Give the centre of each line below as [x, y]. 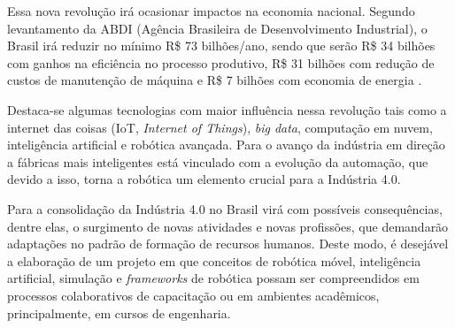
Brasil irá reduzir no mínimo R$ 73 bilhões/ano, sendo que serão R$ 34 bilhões [221, 46]
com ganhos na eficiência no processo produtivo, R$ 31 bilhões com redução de [221, 62]
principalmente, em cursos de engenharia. [119, 313]
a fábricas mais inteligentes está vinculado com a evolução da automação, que [218, 161]
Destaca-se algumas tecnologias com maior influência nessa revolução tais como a [227, 109]
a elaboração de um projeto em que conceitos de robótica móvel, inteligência [214, 260]
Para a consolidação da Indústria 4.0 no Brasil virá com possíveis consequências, [225, 208]
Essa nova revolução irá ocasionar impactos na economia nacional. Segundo [211, 11]
